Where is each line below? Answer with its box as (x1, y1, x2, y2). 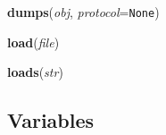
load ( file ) (7, 32, 60, 51)
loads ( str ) (7, 63, 63, 81)
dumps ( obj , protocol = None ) (7, 3, 160, 21)
